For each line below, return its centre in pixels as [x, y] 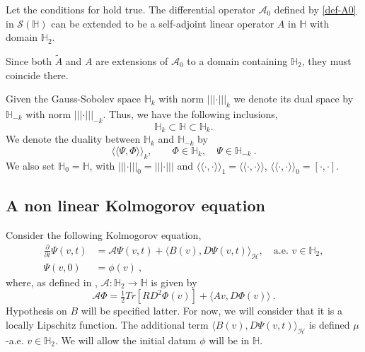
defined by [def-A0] [315, 9]
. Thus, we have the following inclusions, [190, 113]
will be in [229, 340]
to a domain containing [237, 61]
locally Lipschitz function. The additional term [107, 324]
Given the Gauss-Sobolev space [73, 99]
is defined [329, 324]
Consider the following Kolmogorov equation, [104, 234]
